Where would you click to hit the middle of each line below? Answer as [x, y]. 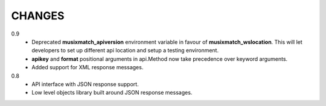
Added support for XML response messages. [88, 67]
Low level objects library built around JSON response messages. [112, 93]
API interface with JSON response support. [85, 84]
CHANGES [38, 16]
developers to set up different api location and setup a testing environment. [125, 51]
